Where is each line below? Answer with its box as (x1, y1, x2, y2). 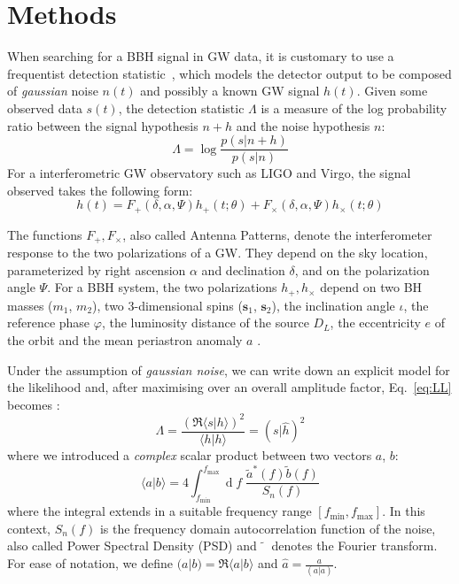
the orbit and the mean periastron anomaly (7, 331, 243, 350)
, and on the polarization (294, 260, 430, 279)
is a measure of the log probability (261, 98, 447, 117)
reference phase (7, 313, 90, 332)
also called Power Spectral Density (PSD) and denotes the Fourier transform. (7, 536, 438, 555)
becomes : (7, 395, 60, 413)
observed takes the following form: (7, 181, 193, 199)
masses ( (7, 296, 53, 314)
